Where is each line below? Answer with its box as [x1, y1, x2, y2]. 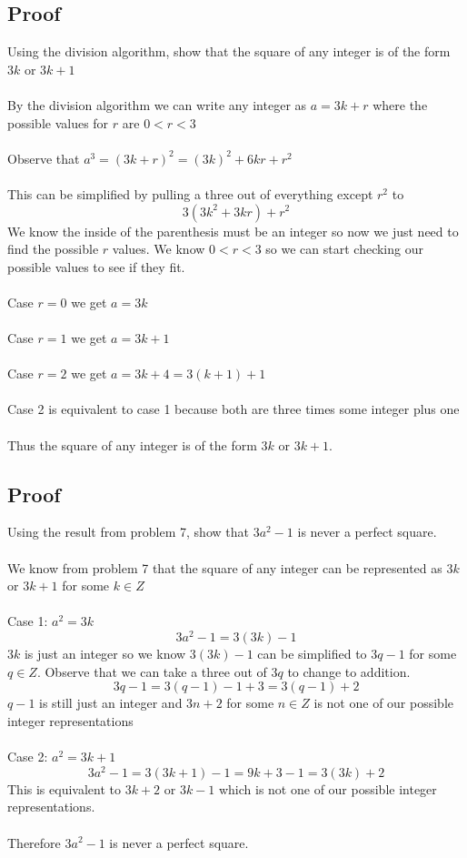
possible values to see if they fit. [7, 257, 185, 276]
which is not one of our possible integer [218, 779, 437, 798]
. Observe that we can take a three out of [36, 661, 267, 681]
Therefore [7, 833, 61, 852]
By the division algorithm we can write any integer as [7, 95, 307, 114]
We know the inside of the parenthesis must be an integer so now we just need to [7, 221, 459, 240]
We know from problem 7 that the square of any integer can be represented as [7, 558, 442, 577]
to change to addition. [287, 661, 411, 681]
